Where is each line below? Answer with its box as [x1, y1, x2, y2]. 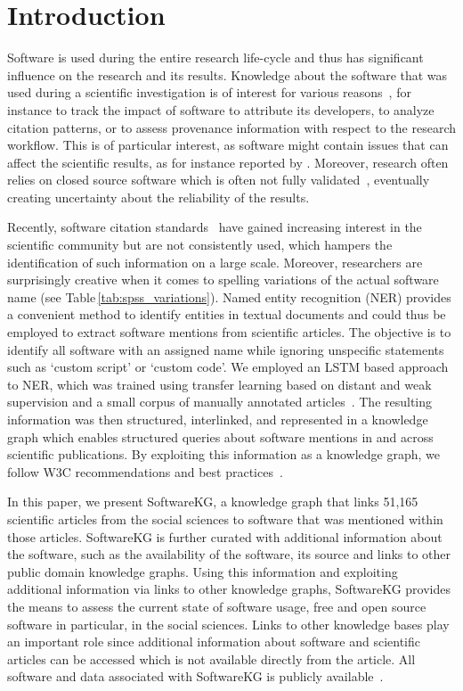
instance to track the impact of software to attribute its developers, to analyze [7, 100, 435, 119]
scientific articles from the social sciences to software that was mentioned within [7, 509, 443, 528]
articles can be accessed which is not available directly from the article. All [7, 649, 416, 668]
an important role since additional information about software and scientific [7, 632, 420, 651]
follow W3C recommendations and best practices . [7, 462, 283, 481]
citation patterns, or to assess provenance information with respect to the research [7, 118, 456, 136]
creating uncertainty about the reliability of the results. [7, 187, 310, 206]
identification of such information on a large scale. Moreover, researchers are [7, 252, 423, 271]
